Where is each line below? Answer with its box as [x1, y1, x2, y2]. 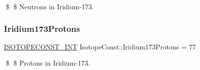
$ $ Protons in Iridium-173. [5, 58, 90, 68]
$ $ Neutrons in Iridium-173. [5, 1, 94, 11]
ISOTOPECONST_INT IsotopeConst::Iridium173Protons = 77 [4, 41, 196, 51]
